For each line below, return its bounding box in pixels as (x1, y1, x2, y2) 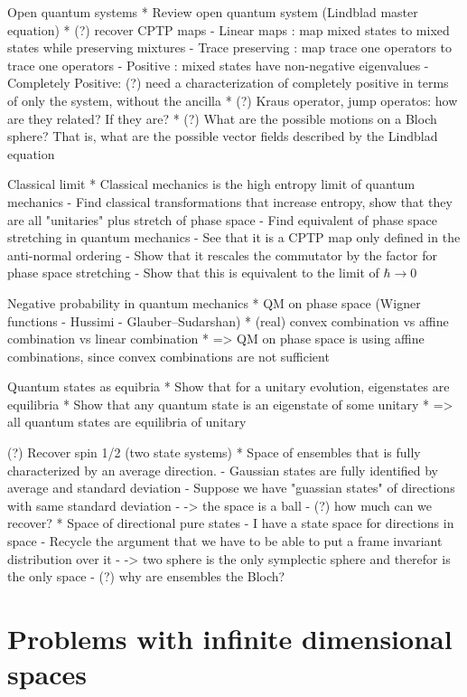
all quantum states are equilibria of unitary (7, 412, 247, 431)
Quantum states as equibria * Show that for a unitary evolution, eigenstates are (7, 377, 450, 396)
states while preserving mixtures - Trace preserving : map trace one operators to (7, 38, 452, 57)
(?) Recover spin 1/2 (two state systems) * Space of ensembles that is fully (7, 443, 421, 462)
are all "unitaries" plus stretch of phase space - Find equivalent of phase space (7, 210, 438, 229)
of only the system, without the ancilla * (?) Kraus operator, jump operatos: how (7, 90, 458, 109)
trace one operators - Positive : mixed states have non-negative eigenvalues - (7, 55, 429, 74)
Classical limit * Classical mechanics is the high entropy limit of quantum (7, 174, 416, 193)
